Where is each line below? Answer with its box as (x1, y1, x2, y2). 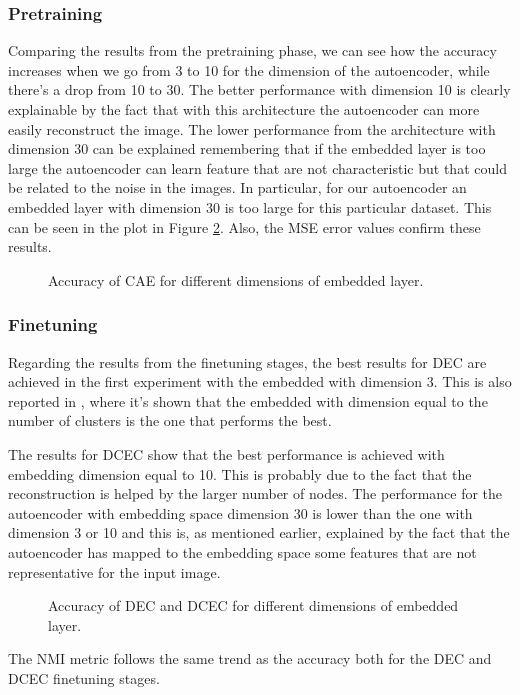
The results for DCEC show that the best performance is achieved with (8, 443, 445, 464)
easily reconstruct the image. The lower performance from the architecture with (8, 118, 496, 139)
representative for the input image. (8, 561, 221, 582)
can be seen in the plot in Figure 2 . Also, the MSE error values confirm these (8, 216, 481, 237)
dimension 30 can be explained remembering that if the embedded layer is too (8, 138, 486, 159)
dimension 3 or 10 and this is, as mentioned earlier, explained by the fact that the (8, 522, 510, 543)
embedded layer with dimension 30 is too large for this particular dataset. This (8, 196, 492, 217)
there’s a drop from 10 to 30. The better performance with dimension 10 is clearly (8, 79, 511, 100)
